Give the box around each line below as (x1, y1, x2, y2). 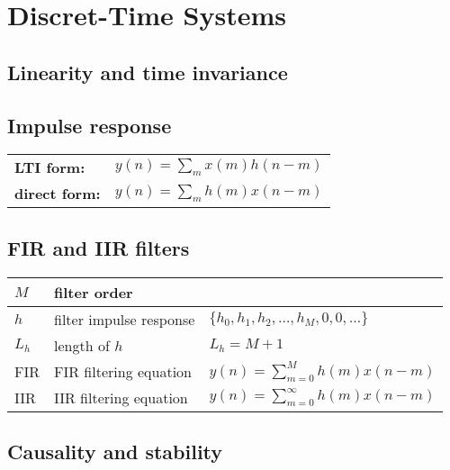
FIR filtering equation (54, 360, 192, 382)
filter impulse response (54, 308, 195, 330)
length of (54, 334, 110, 356)
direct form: (14, 183, 101, 204)
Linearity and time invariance (7, 58, 288, 86)
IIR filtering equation (54, 386, 188, 408)
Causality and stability (7, 438, 223, 465)
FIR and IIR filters (7, 233, 190, 261)
